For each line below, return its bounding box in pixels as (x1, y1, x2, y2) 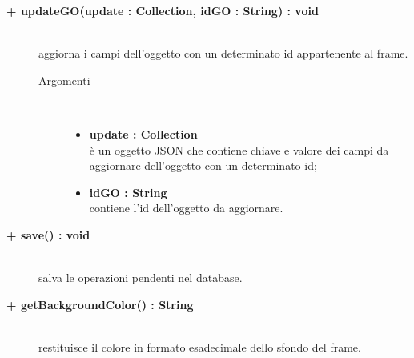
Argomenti (38, 71, 90, 88)
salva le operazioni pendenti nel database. (38, 269, 243, 286)
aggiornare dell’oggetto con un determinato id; (89, 157, 317, 174)
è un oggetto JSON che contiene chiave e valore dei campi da (89, 141, 389, 158)
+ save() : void (6, 226, 90, 243)
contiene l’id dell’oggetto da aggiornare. (89, 199, 283, 216)
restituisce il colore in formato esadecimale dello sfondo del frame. (38, 338, 361, 355)
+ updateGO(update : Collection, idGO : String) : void (6, 2, 319, 18)
